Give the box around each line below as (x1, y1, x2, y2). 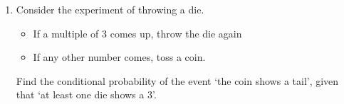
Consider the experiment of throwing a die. (16, 2, 204, 16)
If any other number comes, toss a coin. (33, 50, 206, 64)
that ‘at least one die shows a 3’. (16, 87, 157, 102)
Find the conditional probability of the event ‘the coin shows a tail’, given (16, 73, 339, 88)
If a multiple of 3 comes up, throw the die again (33, 25, 242, 40)
